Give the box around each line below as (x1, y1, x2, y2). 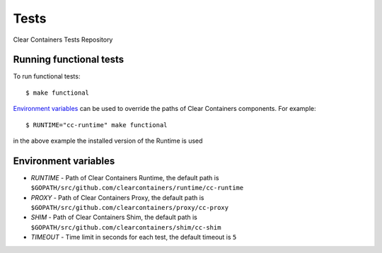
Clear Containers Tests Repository (13, 35, 113, 44)
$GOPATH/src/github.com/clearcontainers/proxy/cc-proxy (30, 204, 229, 212)
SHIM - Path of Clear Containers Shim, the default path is (30, 213, 197, 222)
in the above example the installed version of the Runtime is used (13, 136, 203, 145)
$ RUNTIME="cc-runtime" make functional (25, 121, 168, 129)
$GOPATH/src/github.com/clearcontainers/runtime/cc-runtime (30, 184, 244, 192)
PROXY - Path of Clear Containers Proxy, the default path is (30, 193, 204, 201)
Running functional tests (13, 54, 125, 66)
